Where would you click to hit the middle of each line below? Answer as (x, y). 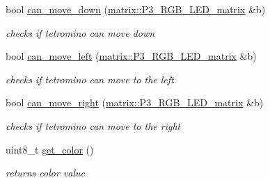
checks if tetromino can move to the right (93, 125)
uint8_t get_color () (50, 149)
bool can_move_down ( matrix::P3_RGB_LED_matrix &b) (136, 9)
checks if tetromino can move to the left (90, 79)
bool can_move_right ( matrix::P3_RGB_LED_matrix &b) (135, 102)
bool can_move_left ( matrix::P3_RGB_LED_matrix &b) (131, 56)
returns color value (45, 173)
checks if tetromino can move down (80, 32)
